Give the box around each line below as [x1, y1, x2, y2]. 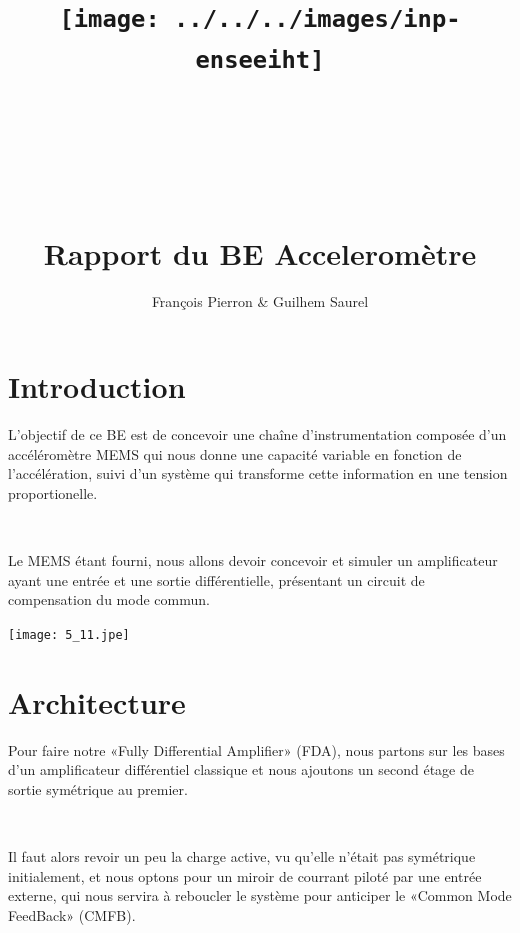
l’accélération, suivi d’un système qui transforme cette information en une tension [8, 463, 508, 484]
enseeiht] [195, 45, 325, 74]
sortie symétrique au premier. [8, 778, 188, 799]
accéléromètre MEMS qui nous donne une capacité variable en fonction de [8, 443, 462, 464]
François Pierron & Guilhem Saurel [151, 290, 369, 311]
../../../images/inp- [174, 5, 461, 34]
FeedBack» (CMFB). [8, 904, 136, 925]
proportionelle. [8, 482, 98, 503]
